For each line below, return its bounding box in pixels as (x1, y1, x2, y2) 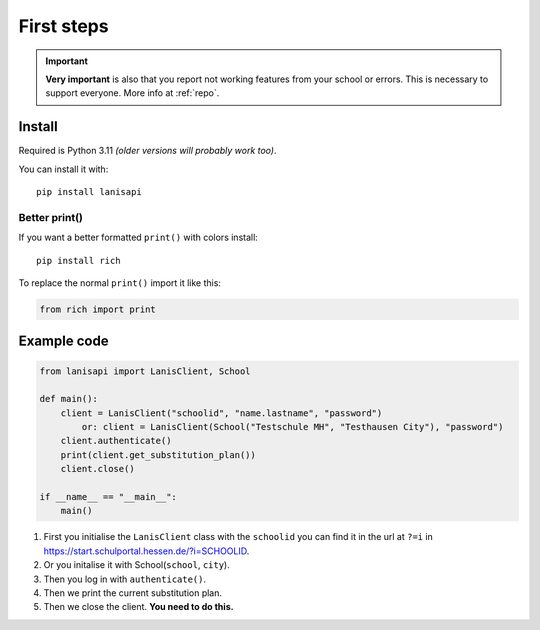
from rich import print (39, 303, 157, 315)
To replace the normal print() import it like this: (18, 276, 222, 289)
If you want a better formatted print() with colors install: (18, 231, 259, 244)
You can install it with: (18, 163, 109, 175)
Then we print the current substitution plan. (43, 586, 223, 599)
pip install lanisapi (36, 186, 142, 198)
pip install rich (36, 255, 121, 266)
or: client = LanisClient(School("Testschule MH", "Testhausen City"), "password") (81, 421, 504, 433)
